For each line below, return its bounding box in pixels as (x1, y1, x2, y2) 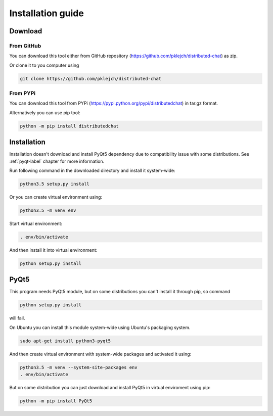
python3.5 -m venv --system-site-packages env (20, 364, 138, 370)
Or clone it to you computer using (9, 62, 79, 68)
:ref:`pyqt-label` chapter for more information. (9, 158, 105, 164)
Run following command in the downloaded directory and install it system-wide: (9, 167, 175, 174)
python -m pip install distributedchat (20, 123, 119, 129)
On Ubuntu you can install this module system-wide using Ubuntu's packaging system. (9, 324, 191, 331)
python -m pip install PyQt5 (20, 398, 93, 404)
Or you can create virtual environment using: (9, 194, 103, 200)
